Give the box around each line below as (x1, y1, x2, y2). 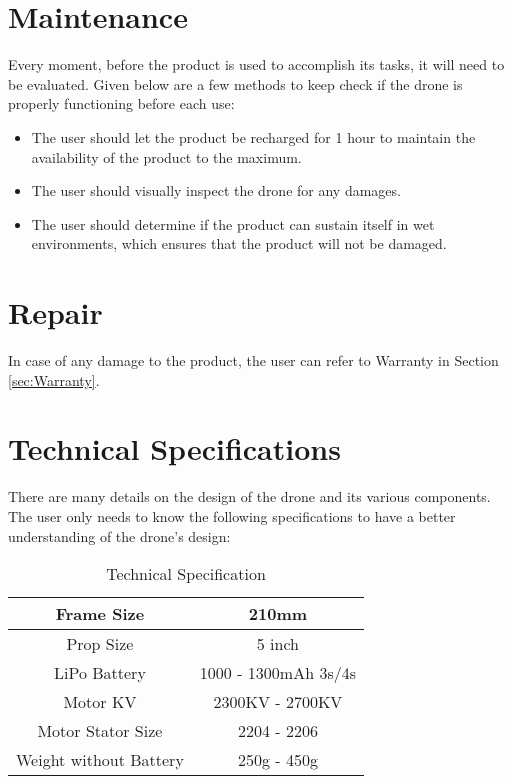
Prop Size (66, 632, 134, 656)
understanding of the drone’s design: (8, 525, 231, 546)
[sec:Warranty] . (8, 369, 100, 390)
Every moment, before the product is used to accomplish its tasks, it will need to (8, 54, 505, 75)
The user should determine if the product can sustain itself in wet (31, 213, 435, 234)
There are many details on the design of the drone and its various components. (8, 486, 491, 507)
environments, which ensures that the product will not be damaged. (31, 233, 447, 254)
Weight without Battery (16, 748, 184, 772)
